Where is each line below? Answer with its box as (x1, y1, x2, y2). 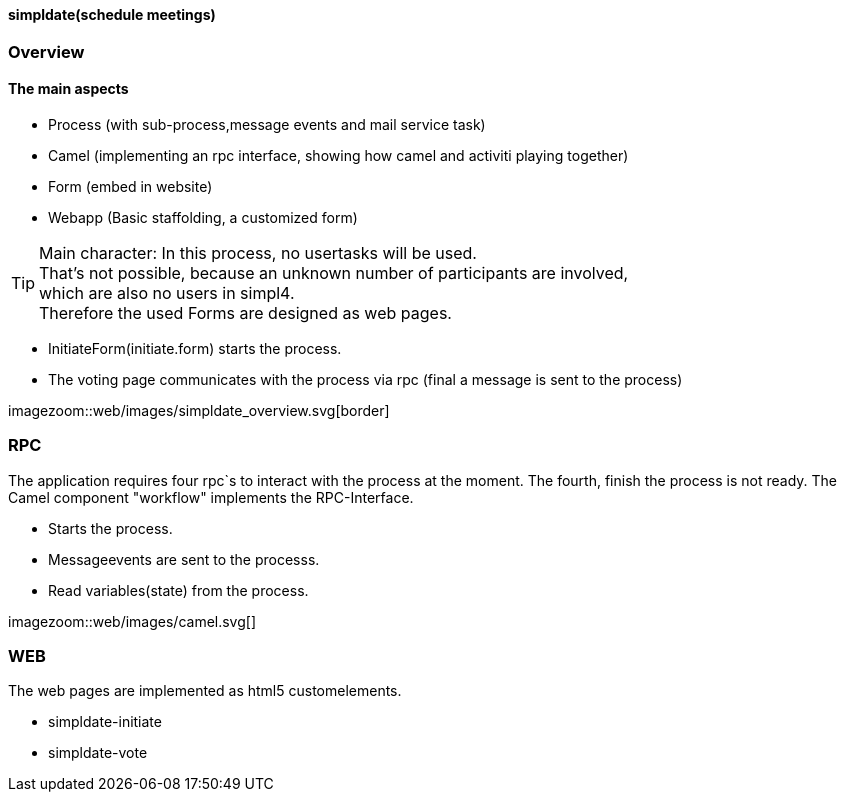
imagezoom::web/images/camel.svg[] (8, 612, 257, 630)
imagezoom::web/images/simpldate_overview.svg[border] (8, 401, 390, 419)
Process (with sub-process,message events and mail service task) (48, 115, 486, 133)
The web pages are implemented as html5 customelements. (8, 682, 402, 700)
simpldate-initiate (48, 713, 162, 731)
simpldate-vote (48, 744, 148, 762)
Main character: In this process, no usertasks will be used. (39, 242, 477, 263)
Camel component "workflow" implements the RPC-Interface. (8, 488, 414, 506)
